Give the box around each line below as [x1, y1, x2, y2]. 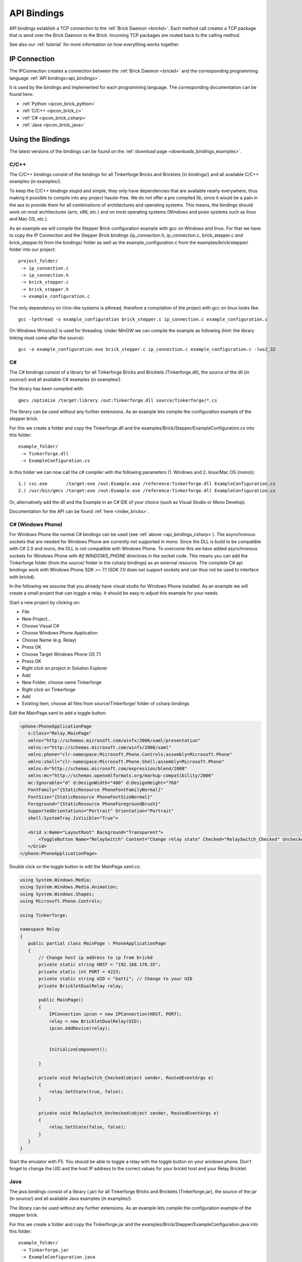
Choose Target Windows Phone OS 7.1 [22, 651, 101, 657]
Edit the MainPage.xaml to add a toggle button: [9, 710, 107, 716]
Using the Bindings [9, 135, 70, 143]
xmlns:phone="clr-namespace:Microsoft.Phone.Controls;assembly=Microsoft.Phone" [28, 752, 233, 757]
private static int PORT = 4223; [38, 969, 121, 974]
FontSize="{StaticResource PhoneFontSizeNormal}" [28, 794, 153, 800]
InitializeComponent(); [49, 1046, 108, 1053]
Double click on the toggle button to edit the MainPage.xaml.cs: [9, 863, 141, 869]
